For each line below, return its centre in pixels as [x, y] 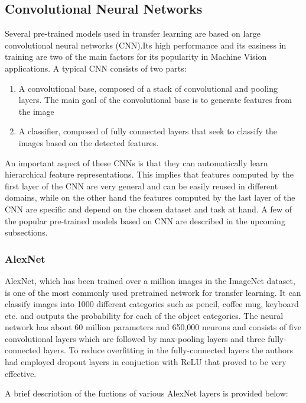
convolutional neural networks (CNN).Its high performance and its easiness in [146, 45]
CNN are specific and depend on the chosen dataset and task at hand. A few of [149, 209]
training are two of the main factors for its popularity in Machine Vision [136, 57]
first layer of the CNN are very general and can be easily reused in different [141, 186]
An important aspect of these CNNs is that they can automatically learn [136, 162]
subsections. [26, 232]
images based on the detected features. [89, 142]
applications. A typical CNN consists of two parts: [96, 68]
